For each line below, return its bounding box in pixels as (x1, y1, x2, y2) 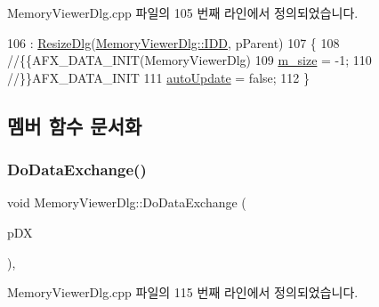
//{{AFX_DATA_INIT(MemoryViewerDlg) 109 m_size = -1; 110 (7, 51, 372, 69)
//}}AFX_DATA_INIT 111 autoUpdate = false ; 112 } (7, 68, 310, 86)
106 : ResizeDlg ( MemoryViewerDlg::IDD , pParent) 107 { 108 (7, 33, 340, 52)
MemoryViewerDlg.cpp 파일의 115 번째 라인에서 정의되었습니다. (7, 283, 359, 302)
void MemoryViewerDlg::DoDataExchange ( (7, 193, 246, 212)
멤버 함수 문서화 (7, 111, 142, 139)
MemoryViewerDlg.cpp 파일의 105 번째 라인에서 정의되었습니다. (7, 4, 359, 21)
